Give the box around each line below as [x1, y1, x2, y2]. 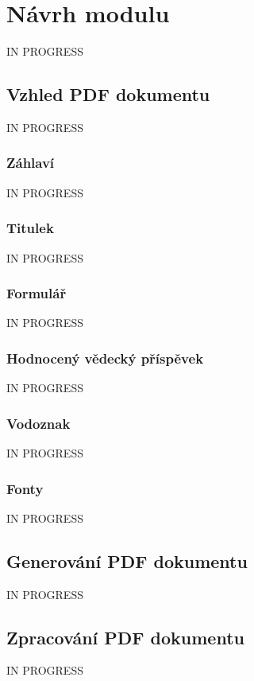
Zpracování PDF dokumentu [6, 625, 244, 649]
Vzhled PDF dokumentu [6, 82, 210, 107]
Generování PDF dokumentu [6, 548, 248, 573]
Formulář [6, 283, 67, 303]
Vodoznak [6, 413, 71, 433]
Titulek [6, 218, 54, 238]
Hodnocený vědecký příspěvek [6, 348, 204, 368]
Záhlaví [6, 153, 55, 173]
